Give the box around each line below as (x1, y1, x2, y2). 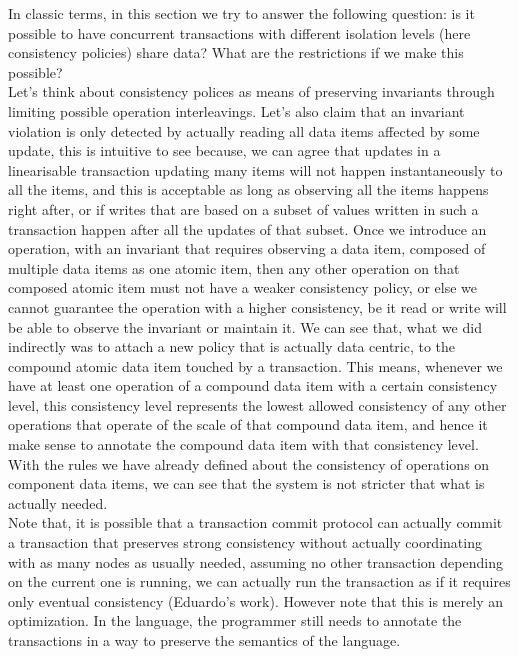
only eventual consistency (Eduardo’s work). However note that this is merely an (8, 590, 503, 611)
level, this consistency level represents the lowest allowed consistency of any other (8, 394, 507, 415)
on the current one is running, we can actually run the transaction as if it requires (8, 571, 511, 592)
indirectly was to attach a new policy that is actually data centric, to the (8, 336, 456, 357)
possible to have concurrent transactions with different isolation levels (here (8, 22, 471, 43)
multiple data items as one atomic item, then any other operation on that (8, 257, 460, 278)
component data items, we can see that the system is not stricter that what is (8, 473, 485, 494)
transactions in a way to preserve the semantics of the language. (8, 630, 401, 650)
